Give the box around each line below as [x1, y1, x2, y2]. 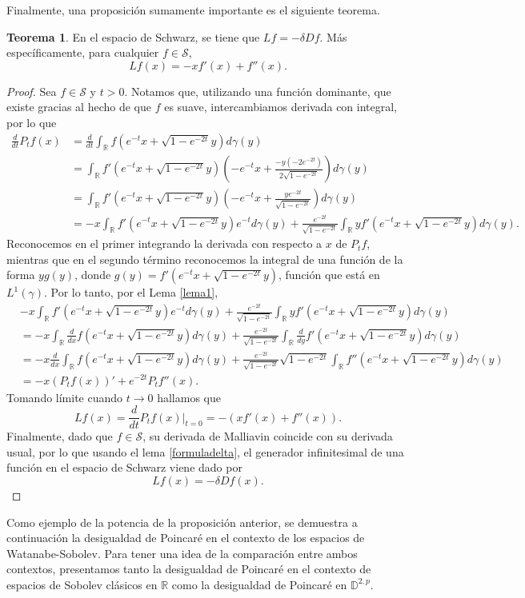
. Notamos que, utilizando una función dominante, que [124, 82, 391, 99]
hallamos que [157, 389, 221, 405]
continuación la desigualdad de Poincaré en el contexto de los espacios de [6, 529, 365, 546]
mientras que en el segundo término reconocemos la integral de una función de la [6, 250, 403, 267]
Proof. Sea [6, 82, 57, 99]
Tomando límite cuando [6, 389, 123, 405]
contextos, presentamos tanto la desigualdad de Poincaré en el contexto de [6, 560, 371, 577]
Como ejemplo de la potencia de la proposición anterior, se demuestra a [6, 513, 358, 530]
